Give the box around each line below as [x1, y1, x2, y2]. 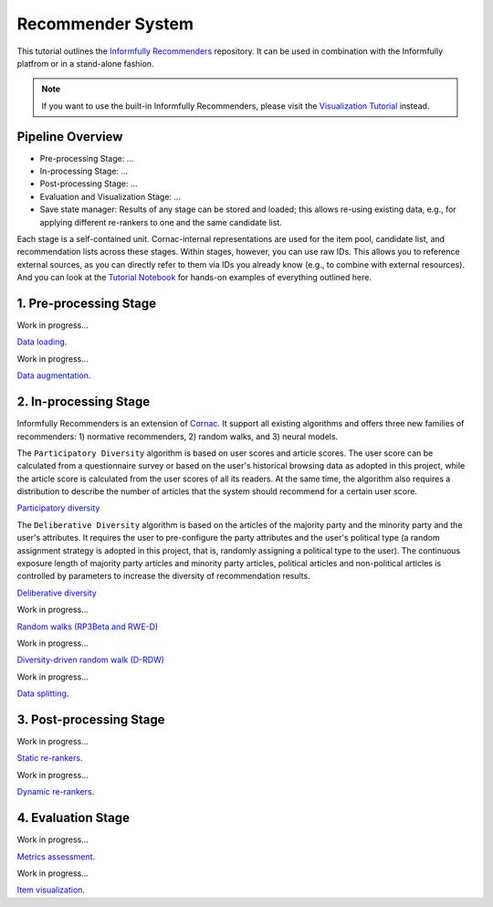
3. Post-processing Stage [16, 712, 165, 727]
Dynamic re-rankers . [16, 786, 95, 797]
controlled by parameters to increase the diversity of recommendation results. [16, 571, 310, 582]
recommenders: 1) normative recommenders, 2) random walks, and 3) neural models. [16, 430, 339, 442]
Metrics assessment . [16, 850, 96, 862]
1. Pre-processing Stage [16, 295, 157, 311]
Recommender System [16, 14, 194, 34]
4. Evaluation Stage [16, 810, 130, 826]
